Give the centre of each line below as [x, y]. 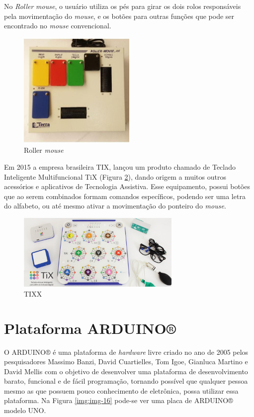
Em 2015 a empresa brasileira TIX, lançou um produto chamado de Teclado [120, 166]
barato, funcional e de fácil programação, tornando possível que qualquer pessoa [126, 381]
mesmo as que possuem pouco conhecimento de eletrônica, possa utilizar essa [121, 390]
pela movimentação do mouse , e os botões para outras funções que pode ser [119, 16]
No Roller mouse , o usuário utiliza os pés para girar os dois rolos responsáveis [123, 6]
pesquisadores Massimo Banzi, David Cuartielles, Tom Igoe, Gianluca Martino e [126, 362]
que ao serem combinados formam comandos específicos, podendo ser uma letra [125, 196]
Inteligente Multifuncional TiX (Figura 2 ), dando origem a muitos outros [115, 176]
